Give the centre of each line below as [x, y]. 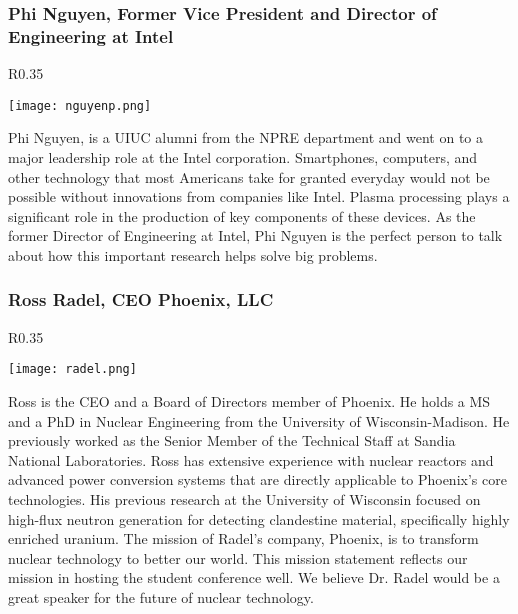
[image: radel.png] [72, 369]
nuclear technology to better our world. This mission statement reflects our [238, 557]
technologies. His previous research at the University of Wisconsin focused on [244, 498]
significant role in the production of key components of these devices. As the [242, 215]
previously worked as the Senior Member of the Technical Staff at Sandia [232, 440]
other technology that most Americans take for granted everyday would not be [249, 176]
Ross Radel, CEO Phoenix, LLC [141, 299]
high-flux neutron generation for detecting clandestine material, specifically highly [259, 518]
